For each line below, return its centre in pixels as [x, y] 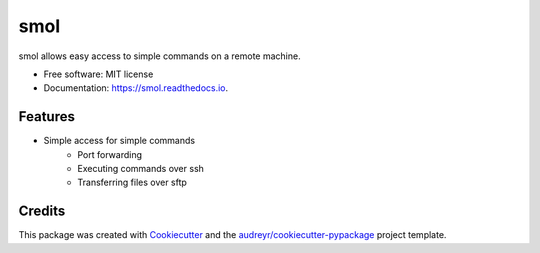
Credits [42, 211]
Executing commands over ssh [141, 169]
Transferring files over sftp [132, 182]
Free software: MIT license [98, 74]
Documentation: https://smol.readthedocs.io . [136, 88]
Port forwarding [109, 154]
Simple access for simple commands [119, 141]
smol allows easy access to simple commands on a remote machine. [159, 56]
